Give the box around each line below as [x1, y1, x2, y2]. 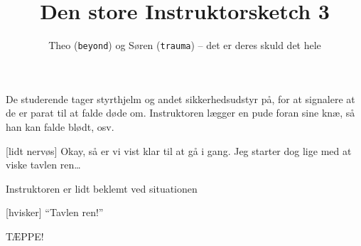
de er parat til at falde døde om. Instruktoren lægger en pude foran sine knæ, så [6, 105, 355, 120]
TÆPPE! [6, 228, 44, 243]
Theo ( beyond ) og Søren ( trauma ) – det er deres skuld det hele [48, 38, 321, 53]
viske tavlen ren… [6, 157, 81, 172]
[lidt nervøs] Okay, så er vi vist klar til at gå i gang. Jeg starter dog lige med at [6, 143, 352, 158]
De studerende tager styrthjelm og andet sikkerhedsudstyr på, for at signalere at [6, 91, 355, 106]
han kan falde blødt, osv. [6, 119, 114, 134]
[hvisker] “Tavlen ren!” [6, 205, 104, 220]
